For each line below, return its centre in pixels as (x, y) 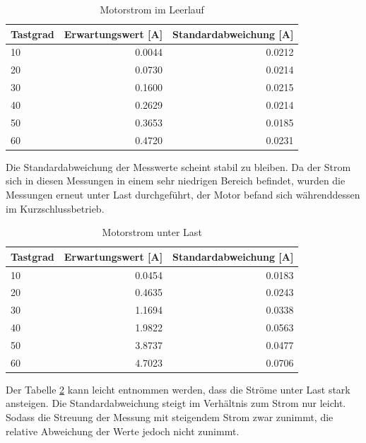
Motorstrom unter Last (152, 232)
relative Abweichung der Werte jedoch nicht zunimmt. (123, 431)
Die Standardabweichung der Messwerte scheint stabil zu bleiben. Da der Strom (178, 166)
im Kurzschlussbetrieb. (55, 208)
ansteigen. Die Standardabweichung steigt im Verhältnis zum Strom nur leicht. (176, 403)
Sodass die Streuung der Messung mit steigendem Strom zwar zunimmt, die (170, 417)
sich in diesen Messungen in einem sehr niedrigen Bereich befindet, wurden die (176, 181)
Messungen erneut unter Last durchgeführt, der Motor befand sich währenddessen (183, 194)
